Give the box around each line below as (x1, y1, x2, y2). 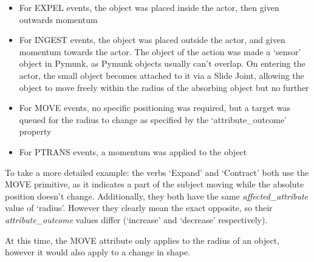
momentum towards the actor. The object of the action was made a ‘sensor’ (19, 45, 301, 58)
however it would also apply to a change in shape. (5, 246, 191, 258)
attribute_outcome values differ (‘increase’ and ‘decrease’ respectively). (5, 213, 268, 226)
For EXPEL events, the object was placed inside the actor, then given (19, 1, 279, 13)
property (19, 125, 52, 138)
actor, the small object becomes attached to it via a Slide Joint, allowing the (19, 69, 304, 81)
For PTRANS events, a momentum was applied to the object (19, 145, 247, 158)
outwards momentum (19, 13, 98, 25)
